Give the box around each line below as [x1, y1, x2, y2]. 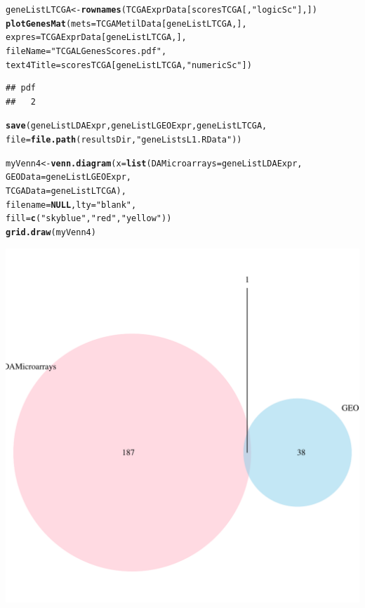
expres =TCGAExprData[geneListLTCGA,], [6, 32, 187, 43]
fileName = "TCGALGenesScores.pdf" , [6, 46, 167, 56]
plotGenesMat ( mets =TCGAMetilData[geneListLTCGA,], [6, 18, 247, 29]
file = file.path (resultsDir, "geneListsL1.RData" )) [6, 135, 242, 145]
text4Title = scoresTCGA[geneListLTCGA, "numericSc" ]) [6, 60, 252, 70]
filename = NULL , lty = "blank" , [6, 199, 137, 210]
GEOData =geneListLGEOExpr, [6, 172, 131, 183]
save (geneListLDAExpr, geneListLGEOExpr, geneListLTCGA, [6, 121, 267, 131]
